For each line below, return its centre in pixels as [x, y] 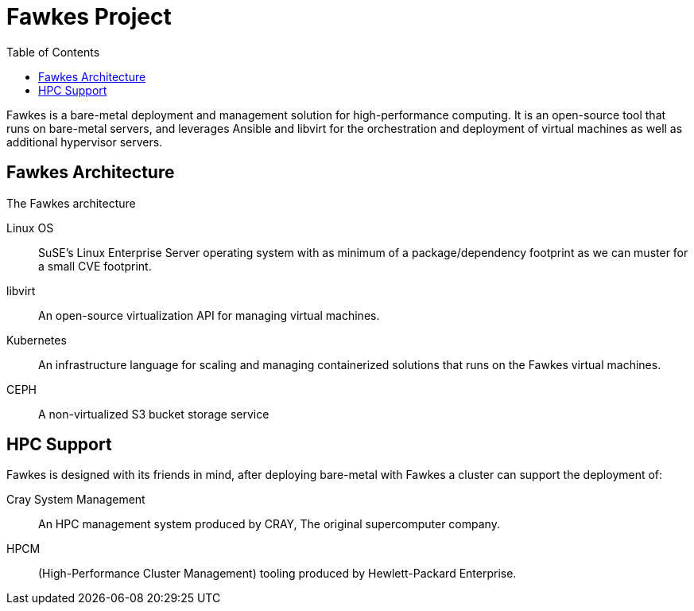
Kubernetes [37, 340]
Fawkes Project [89, 17]
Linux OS [30, 228]
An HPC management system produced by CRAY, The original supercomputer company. [269, 524]
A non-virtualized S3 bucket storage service [154, 414]
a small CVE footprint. [95, 266]
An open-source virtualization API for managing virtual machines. [209, 315]
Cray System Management [76, 500]
